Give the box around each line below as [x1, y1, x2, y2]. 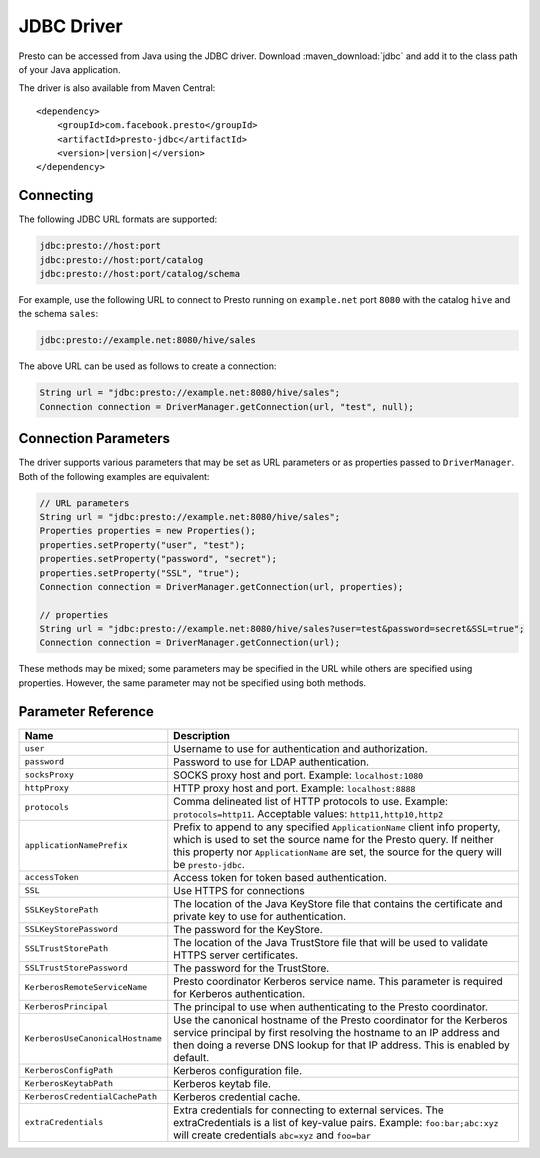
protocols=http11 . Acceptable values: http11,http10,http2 [173, 806, 444, 820]
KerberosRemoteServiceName [24, 982, 148, 993]
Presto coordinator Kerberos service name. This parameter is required [173, 974, 504, 988]
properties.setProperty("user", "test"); [39, 539, 246, 550]
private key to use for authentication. [173, 909, 347, 923]
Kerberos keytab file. [173, 1076, 272, 1090]
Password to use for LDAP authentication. [173, 755, 370, 769]
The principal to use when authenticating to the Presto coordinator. [173, 1000, 489, 1014]
